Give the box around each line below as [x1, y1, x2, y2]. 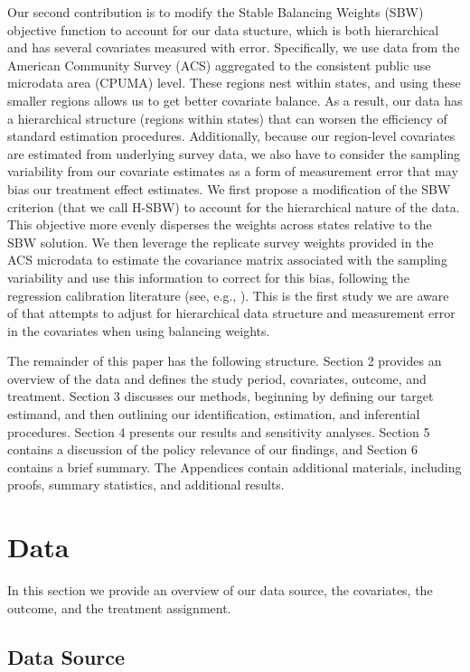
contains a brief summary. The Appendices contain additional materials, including [7, 457, 462, 476]
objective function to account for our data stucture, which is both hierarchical [7, 20, 439, 39]
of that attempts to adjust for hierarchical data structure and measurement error [7, 303, 456, 322]
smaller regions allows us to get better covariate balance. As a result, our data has [7, 90, 463, 109]
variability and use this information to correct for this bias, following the [7, 267, 410, 286]
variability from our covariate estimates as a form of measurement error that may [7, 162, 458, 181]
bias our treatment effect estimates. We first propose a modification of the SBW [7, 179, 451, 198]
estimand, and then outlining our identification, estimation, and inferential [7, 405, 420, 424]
